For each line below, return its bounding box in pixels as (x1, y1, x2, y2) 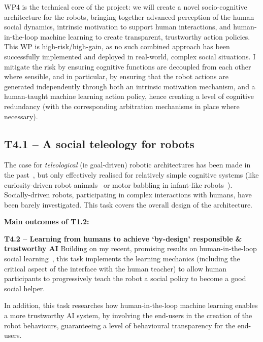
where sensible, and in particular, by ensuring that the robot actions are (4, 71, 228, 82)
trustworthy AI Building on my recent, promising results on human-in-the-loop (4, 243, 257, 254)
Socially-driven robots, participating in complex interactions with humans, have (4, 189, 252, 200)
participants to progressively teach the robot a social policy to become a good (4, 273, 246, 284)
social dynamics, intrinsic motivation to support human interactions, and (4, 21, 231, 32)
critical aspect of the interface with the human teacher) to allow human (4, 263, 227, 273)
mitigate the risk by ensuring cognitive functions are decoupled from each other (4, 61, 251, 72)
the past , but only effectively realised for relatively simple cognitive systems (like (4, 169, 259, 180)
